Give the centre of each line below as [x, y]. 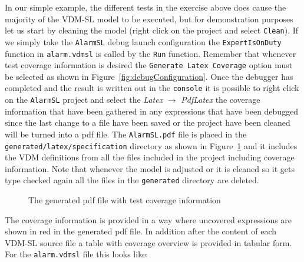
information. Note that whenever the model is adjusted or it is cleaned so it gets [150, 168]
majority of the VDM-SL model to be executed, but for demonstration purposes [149, 19]
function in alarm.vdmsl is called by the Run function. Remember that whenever [151, 53]
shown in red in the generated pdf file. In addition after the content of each [141, 231]
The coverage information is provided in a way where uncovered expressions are [148, 219]
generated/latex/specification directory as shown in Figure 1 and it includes [151, 145]
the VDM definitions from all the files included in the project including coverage [150, 157]
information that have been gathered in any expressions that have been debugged [152, 111]
